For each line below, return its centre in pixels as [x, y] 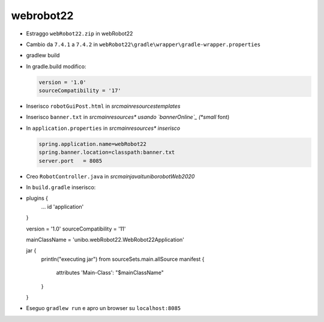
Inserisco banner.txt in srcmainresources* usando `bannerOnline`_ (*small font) [128, 117]
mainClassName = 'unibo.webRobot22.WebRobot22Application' [105, 239]
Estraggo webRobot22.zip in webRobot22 [79, 34]
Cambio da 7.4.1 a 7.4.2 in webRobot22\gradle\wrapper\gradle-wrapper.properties [143, 44]
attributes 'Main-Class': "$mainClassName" [110, 273]
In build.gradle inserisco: [61, 187]
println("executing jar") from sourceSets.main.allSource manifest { [123, 259]
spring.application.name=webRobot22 [93, 144]
